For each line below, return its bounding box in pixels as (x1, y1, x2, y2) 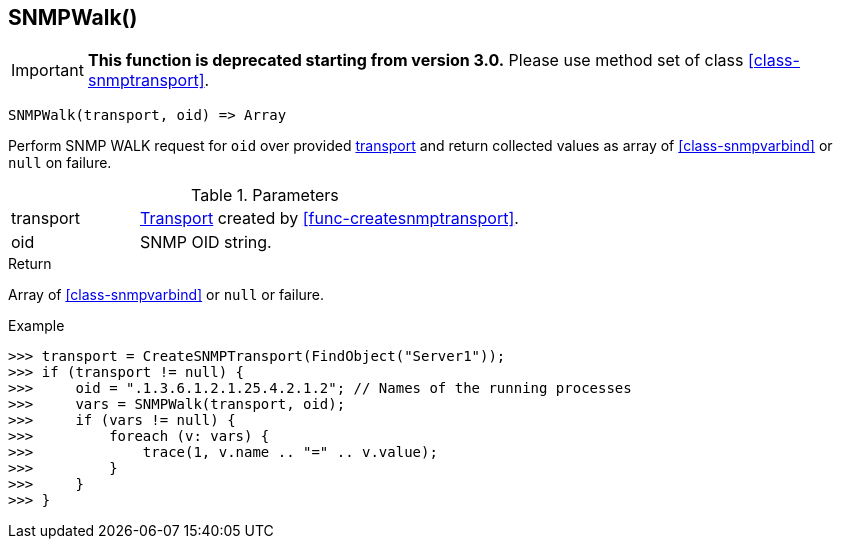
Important (11, 60, 84, 81)
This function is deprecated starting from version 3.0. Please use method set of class (87, 50, 744, 71)
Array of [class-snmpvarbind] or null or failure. (8, 286, 325, 304)
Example (8, 317, 65, 335)
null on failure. (8, 154, 112, 172)
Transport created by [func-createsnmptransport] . (139, 208, 519, 229)
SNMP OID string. (139, 232, 272, 253)
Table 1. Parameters (191, 185, 339, 206)
